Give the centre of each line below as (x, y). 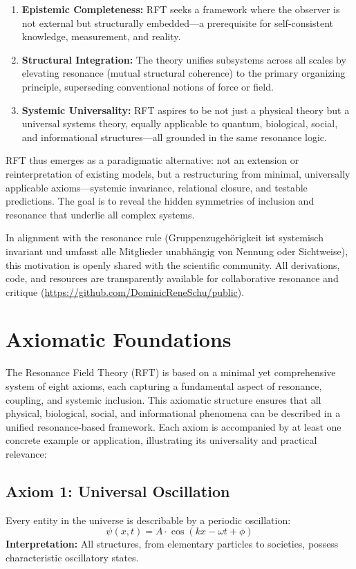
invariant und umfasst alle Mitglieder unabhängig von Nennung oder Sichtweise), (177, 251)
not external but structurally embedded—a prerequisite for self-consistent (177, 22)
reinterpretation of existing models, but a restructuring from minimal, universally (178, 173)
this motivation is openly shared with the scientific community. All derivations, (173, 264)
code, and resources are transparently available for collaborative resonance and (172, 278)
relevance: (26, 453)
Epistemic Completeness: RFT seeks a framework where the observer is (181, 9)
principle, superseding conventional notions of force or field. (148, 86)
